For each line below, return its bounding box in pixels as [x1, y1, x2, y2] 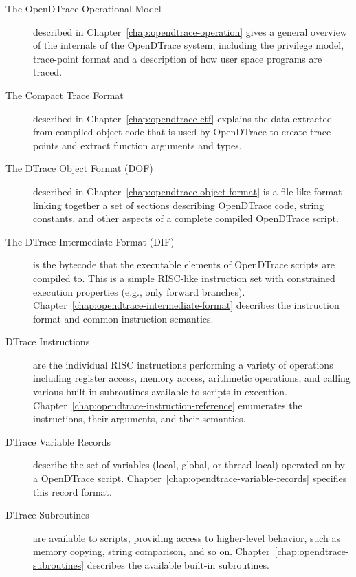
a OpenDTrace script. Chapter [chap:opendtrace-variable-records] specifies [33, 471, 347, 486]
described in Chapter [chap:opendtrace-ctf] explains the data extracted [33, 111, 333, 125]
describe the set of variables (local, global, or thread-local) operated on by [33, 457, 345, 472]
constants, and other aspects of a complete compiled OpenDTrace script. [33, 211, 339, 226]
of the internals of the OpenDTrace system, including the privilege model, [33, 38, 344, 52]
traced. [33, 65, 63, 79]
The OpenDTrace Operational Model [5, 1, 162, 15]
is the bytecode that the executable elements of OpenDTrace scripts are [33, 257, 335, 272]
